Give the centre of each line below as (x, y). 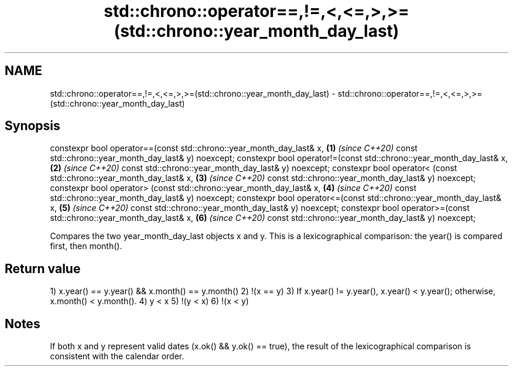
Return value (43, 268)
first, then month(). (86, 246)
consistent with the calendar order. (117, 356)
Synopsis (33, 126)
